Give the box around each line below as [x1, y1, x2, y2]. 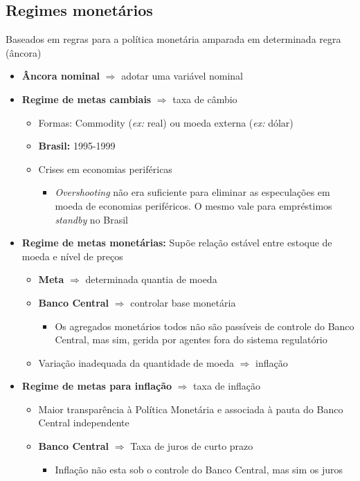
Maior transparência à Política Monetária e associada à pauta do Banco [38, 401, 343, 416]
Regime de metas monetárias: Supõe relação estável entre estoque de [21, 235, 332, 250]
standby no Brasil [55, 212, 128, 226]
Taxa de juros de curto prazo [130, 439, 253, 453]
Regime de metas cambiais [21, 91, 152, 106]
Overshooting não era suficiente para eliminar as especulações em [55, 185, 330, 199]
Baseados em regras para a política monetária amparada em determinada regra [6, 32, 341, 46]
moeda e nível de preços [21, 248, 123, 263]
